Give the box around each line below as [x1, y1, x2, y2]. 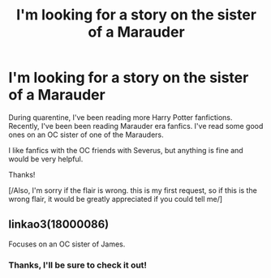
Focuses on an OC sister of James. [8, 239, 126, 249]
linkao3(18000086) [8, 217, 110, 232]
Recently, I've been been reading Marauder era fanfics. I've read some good [8, 121, 264, 130]
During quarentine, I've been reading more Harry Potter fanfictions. [8, 112, 233, 122]
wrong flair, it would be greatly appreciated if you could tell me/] [8, 194, 223, 203]
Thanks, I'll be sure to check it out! [8, 259, 148, 271]
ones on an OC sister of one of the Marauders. [8, 130, 164, 139]
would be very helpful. [8, 154, 84, 164]
